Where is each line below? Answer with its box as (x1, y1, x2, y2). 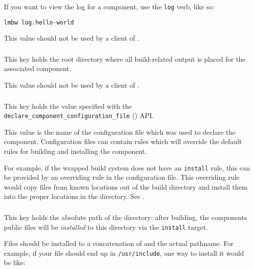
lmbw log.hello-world (4, 19, 74, 26)
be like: (4, 257, 25, 268)
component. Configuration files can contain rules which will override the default (4, 136, 242, 147)
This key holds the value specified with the (4, 100, 132, 111)
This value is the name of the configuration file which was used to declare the (4, 126, 236, 137)
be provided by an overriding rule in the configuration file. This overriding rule (4, 172, 240, 182)
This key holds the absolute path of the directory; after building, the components (4, 212, 247, 222)
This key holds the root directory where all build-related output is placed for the (4, 53, 246, 64)
